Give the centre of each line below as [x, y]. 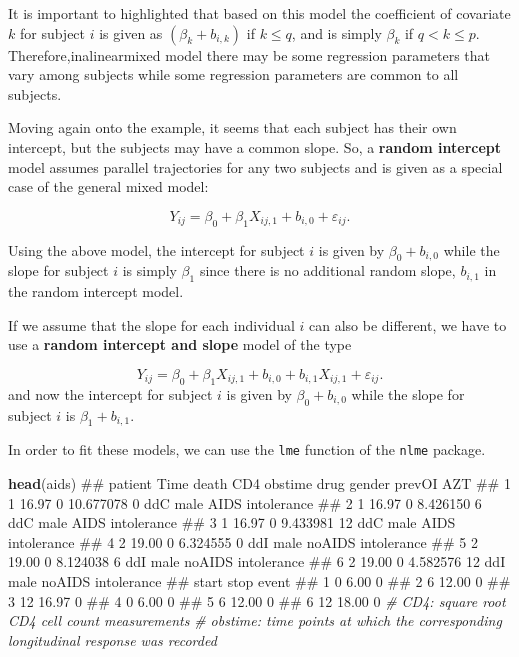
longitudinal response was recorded [112, 639]
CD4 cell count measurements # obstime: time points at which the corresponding [255, 620]
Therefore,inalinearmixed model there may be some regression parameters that [249, 54]
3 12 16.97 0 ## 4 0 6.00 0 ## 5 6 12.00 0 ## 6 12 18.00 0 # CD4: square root [257, 600]
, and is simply [336, 32]
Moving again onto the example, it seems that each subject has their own [232, 127]
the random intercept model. [96, 291]
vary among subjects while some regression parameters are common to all [233, 74]
